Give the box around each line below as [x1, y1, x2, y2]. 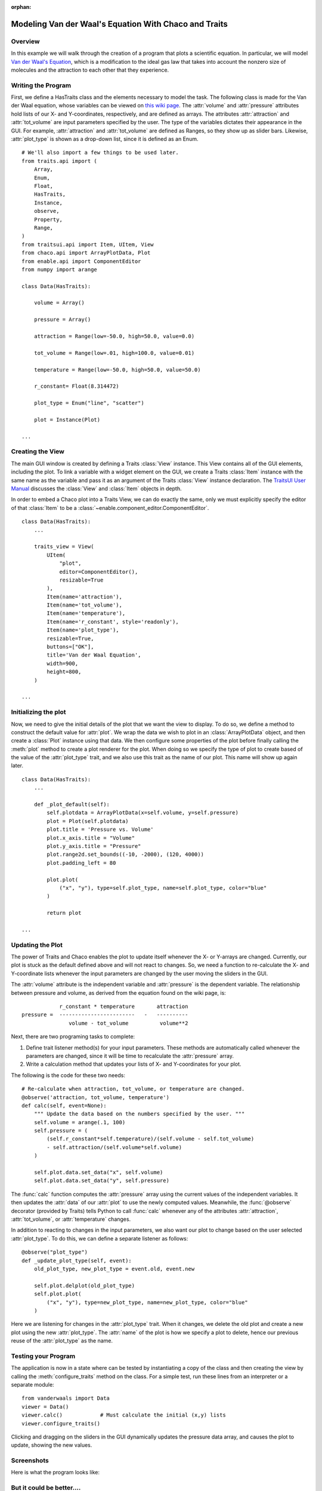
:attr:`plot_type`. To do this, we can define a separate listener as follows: [11, 1235, 188, 1242]
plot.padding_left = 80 [47, 859, 116, 866]
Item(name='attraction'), [47, 593, 122, 600]
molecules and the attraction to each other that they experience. [11, 66, 169, 73]
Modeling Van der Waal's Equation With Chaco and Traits [11, 18, 228, 29]
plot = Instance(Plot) [33, 416, 101, 423]
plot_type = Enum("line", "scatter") [33, 400, 144, 407]
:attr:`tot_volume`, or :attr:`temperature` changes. [11, 1215, 131, 1223]
